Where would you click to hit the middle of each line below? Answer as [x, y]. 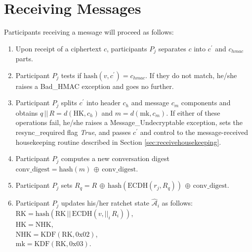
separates [172, 48]
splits [69, 103]
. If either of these [193, 112]
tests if [71, 75]
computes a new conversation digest [115, 158]
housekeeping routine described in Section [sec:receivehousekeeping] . [118, 142]
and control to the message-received [194, 132]
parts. [24, 59]
